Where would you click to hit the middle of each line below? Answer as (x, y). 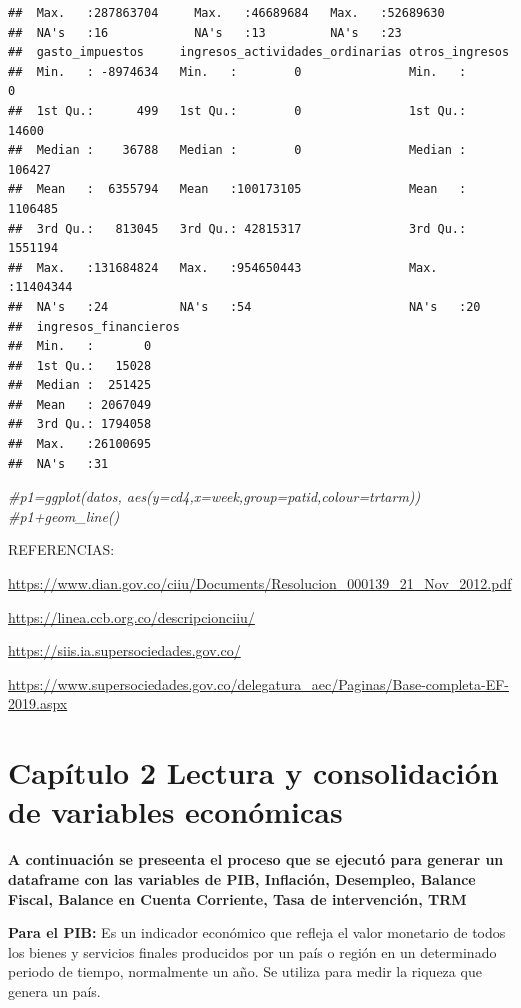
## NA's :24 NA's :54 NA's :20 (244, 306)
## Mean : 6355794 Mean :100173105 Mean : (237, 189)
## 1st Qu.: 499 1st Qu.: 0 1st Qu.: (237, 110)
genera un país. (54, 990)
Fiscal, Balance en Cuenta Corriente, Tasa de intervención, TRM (237, 898)
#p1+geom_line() (64, 515)
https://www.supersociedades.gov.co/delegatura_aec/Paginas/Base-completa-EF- (259, 683)
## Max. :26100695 (80, 444)
